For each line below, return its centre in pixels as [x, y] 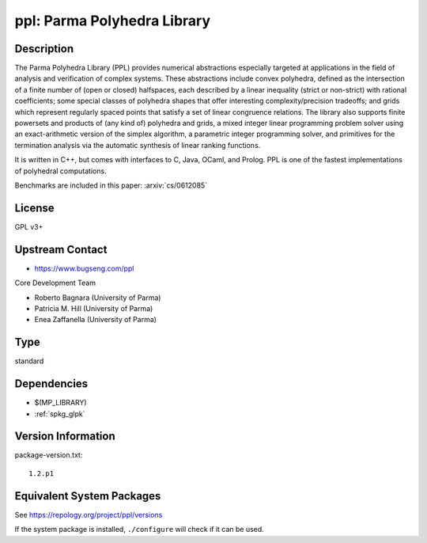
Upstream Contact [61, 249]
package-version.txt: [49, 455]
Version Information [65, 437]
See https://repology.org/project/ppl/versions [89, 515]
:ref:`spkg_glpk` [60, 414]
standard [29, 361]
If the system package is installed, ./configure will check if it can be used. [139, 530]
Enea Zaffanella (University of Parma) [96, 320]
